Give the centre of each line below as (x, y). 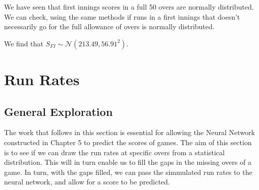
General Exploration (59, 111)
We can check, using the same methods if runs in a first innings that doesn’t (122, 16)
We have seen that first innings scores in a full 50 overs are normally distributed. (129, 7)
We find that (24, 43)
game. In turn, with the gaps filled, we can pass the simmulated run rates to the (128, 172)
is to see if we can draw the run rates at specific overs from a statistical (114, 152)
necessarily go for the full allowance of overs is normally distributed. (109, 26)
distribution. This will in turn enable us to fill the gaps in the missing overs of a (128, 162)
